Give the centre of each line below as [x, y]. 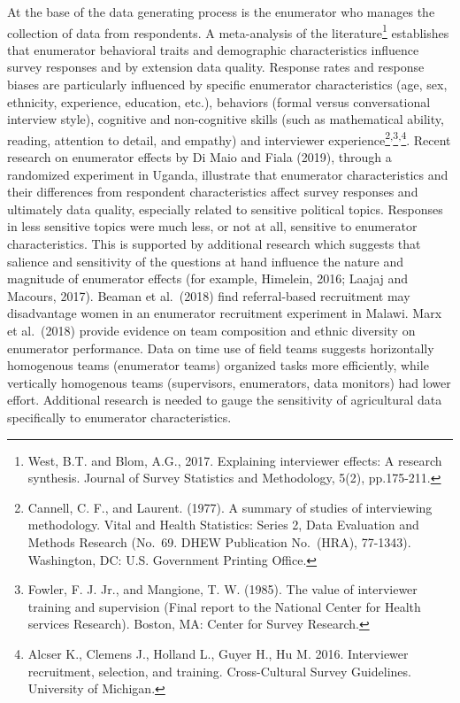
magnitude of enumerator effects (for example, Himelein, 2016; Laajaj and [208, 278]
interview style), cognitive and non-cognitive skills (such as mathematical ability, [226, 119]
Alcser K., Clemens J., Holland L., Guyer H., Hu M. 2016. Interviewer [218, 653]
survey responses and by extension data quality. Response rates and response [216, 67]
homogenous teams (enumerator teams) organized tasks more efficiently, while [218, 365]
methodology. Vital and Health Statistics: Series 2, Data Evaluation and [223, 525]
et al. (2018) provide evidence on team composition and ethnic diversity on [211, 330]
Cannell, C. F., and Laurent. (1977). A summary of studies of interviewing [230, 507]
